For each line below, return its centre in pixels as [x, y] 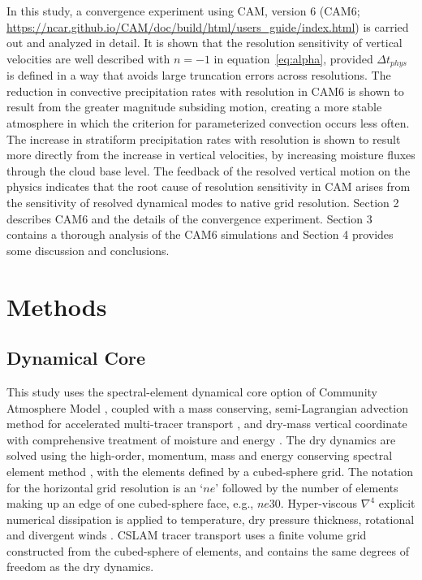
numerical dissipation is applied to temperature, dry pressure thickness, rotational [211, 519]
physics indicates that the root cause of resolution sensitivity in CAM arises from [209, 186]
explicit [397, 503]
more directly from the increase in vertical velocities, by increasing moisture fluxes [211, 155]
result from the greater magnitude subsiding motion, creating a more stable [194, 107]
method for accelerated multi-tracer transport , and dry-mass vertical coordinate [207, 424]
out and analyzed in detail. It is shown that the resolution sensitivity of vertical [205, 43]
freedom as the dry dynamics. [80, 567]
